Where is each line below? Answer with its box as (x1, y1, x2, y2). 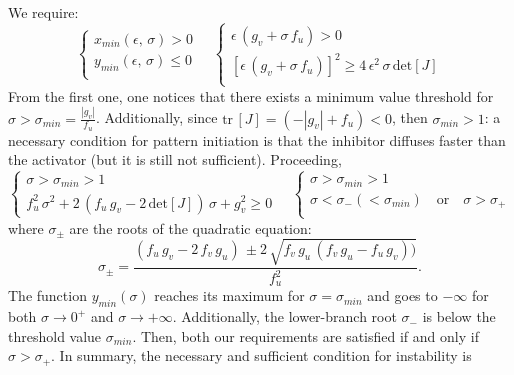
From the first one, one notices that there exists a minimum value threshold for (8, 85, 494, 106)
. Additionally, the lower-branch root (172, 306, 397, 327)
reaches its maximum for (154, 285, 305, 306)
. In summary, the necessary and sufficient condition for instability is (51, 345, 472, 366)
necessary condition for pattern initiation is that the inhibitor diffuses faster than (8, 129, 506, 150)
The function (8, 285, 87, 306)
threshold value (8, 325, 102, 346)
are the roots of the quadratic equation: (69, 217, 312, 238)
